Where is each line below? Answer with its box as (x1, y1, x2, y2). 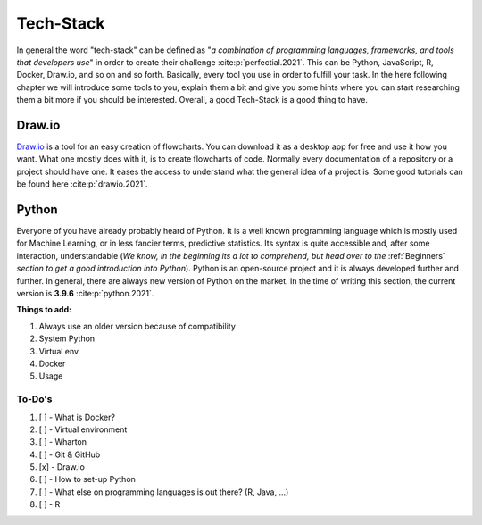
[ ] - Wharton (38, 437, 87, 447)
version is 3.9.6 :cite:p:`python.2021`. (16, 288, 154, 299)
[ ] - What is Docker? (38, 412, 116, 422)
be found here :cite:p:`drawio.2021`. (16, 179, 148, 189)
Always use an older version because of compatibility (38, 321, 237, 331)
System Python (38, 333, 96, 344)
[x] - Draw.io (38, 462, 85, 472)
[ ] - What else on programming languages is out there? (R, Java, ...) (38, 487, 289, 497)
